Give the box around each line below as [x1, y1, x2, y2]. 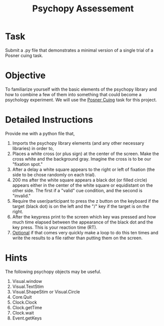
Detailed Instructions [5, 114, 93, 125]
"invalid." [12, 193, 31, 199]
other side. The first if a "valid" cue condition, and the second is [12, 187, 143, 193]
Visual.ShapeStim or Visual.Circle [12, 288, 81, 295]
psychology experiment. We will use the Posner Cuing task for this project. [5, 97, 157, 103]
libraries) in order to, [12, 145, 54, 151]
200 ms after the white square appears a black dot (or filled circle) [12, 177, 147, 183]
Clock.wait [12, 310, 34, 316]
